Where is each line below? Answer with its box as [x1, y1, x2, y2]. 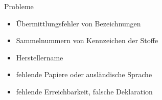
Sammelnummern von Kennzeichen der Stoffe [16, 35, 158, 46]
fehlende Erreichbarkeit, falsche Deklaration [16, 86, 153, 96]
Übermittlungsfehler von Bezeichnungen [16, 18, 141, 28]
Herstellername [16, 52, 63, 62]
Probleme [4, 1, 34, 11]
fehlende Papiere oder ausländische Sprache [16, 69, 152, 80]
